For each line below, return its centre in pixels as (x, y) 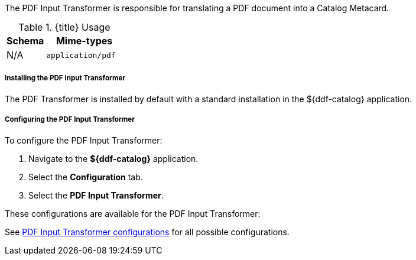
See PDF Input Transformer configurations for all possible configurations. (147, 232)
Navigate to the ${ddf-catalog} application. (113, 158)
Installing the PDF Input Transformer (65, 78)
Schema (25, 41)
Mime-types (84, 41)
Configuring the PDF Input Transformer (70, 120)
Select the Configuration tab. (86, 177)
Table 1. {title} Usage (64, 27)
